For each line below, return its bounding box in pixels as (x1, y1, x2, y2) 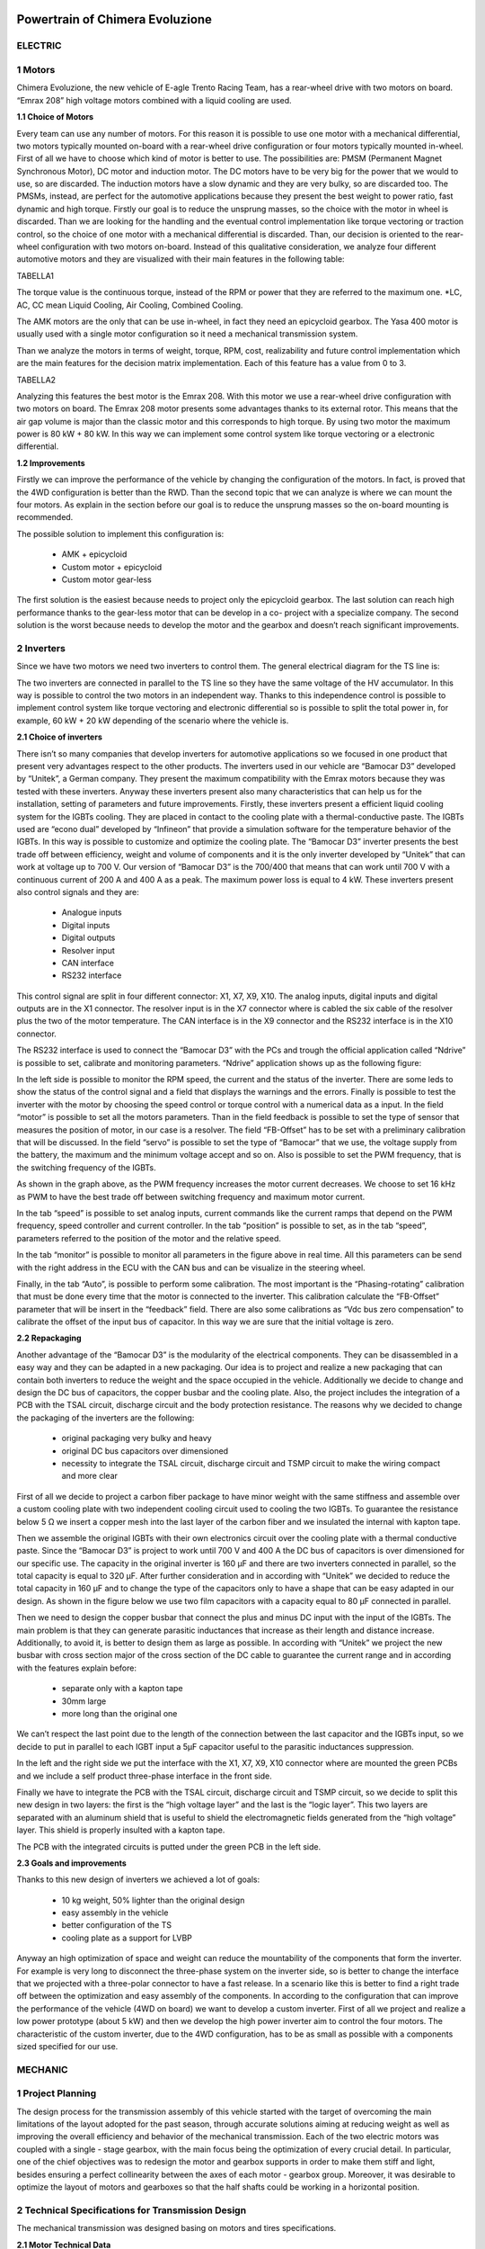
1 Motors (16, 63, 56, 76)
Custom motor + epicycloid (61, 561, 163, 572)
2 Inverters (16, 641, 66, 654)
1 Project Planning (16, 2087, 97, 2100)
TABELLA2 (16, 374, 57, 385)
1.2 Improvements (16, 457, 85, 468)
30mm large (61, 1696, 107, 1707)
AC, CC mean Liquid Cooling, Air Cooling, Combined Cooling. (16, 300, 243, 310)
